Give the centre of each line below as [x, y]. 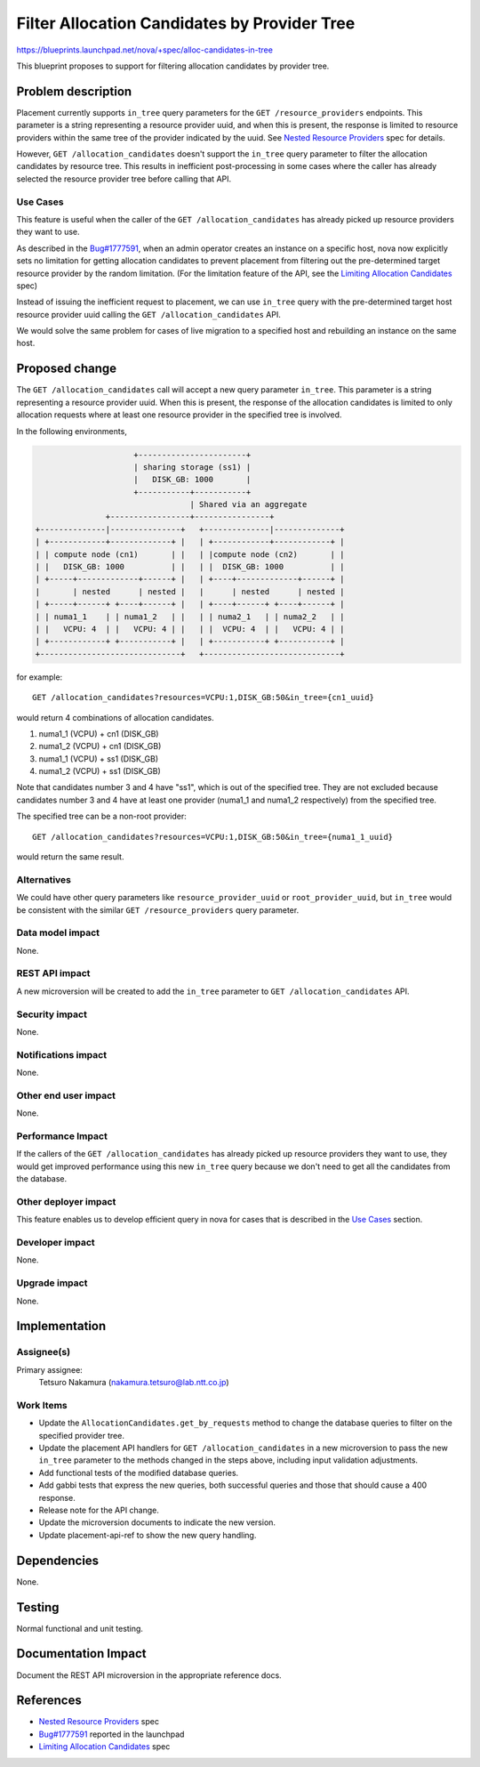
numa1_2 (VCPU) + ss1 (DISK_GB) [100, 771]
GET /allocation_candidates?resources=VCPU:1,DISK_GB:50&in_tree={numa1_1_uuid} [213, 837]
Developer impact [56, 1243]
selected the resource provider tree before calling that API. [124, 179]
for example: [40, 677]
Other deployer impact [66, 1201]
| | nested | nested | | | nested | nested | [190, 591]
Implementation [61, 1326]
